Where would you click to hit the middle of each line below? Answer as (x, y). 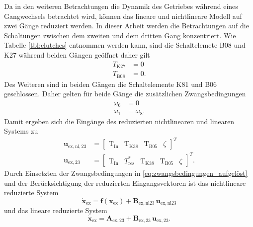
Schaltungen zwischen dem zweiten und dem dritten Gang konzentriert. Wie (120, 35)
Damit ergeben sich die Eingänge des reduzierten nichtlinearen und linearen (119, 121)
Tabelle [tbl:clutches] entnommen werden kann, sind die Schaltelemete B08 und (125, 45)
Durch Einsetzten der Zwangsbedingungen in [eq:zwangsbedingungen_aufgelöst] (126, 173)
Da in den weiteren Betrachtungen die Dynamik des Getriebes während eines (121, 6)
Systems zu (21, 131)
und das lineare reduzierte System (56, 210)
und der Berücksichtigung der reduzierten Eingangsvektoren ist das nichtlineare (125, 183)
